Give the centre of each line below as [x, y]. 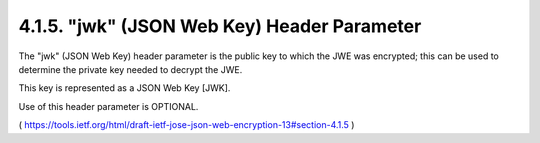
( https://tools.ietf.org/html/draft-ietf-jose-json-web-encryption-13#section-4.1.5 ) [186, 125]
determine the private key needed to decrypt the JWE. [130, 69]
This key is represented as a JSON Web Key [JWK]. [124, 88]
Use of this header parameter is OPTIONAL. [108, 106]
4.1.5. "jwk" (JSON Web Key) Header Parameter [220, 26]
